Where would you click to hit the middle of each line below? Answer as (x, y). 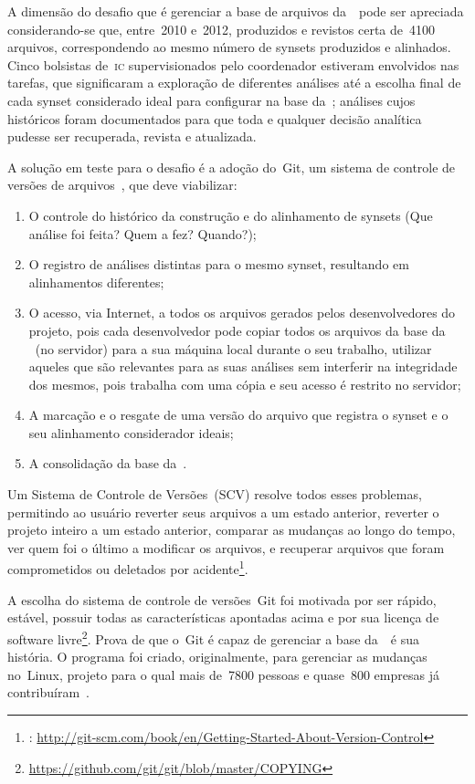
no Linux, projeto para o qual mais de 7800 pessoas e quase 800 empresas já (223, 674)
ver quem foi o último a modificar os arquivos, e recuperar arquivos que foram (226, 547)
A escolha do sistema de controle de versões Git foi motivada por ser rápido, (222, 599)
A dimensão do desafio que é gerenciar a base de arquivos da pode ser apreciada (236, 11)
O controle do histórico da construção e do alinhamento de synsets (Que (231, 215)
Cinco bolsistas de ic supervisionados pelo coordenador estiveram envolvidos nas (233, 64)
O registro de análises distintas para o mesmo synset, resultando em (219, 264)
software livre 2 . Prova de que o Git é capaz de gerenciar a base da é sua (214, 637)
